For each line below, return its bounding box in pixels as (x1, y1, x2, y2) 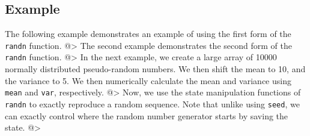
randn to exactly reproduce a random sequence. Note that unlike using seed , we (5, 97, 300, 110)
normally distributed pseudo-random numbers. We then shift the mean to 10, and (5, 63, 306, 75)
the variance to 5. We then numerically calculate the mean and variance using (5, 74, 291, 86)
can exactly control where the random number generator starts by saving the (5, 109, 288, 122)
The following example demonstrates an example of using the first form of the (5, 27, 291, 40)
